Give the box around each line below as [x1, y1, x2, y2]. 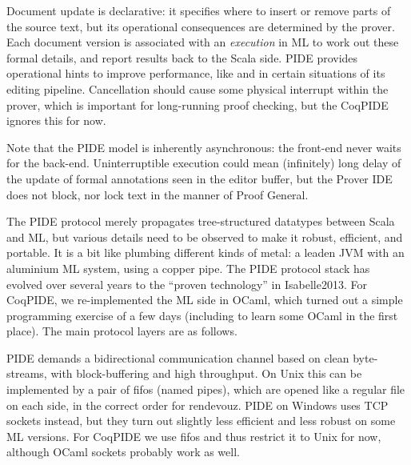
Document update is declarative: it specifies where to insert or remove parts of [6, 2, 391, 18]
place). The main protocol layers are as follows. [6, 323, 237, 339]
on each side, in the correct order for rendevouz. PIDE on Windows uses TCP [6, 396, 389, 413]
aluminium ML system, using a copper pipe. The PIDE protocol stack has [6, 259, 370, 276]
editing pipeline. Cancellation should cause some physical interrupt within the [6, 80, 389, 97]
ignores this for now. [6, 112, 106, 129]
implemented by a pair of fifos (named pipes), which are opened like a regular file [6, 381, 405, 398]
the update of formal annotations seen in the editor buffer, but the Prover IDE [6, 170, 393, 186]
